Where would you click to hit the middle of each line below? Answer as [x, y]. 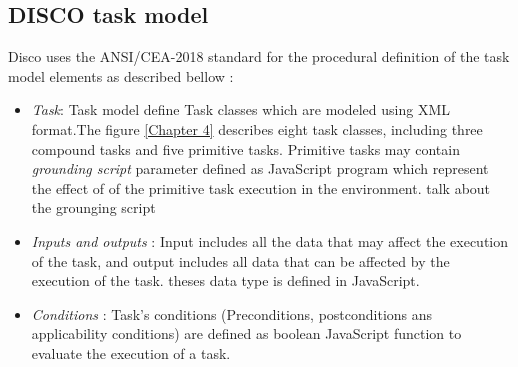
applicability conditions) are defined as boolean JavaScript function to [246, 333]
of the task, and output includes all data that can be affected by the [240, 260]
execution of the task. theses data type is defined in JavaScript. [225, 280]
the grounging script [93, 207]
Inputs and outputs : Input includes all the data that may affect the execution [270, 240]
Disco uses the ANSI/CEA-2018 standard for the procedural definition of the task [259, 56]
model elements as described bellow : [121, 75]
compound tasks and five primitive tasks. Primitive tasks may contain [245, 148]
